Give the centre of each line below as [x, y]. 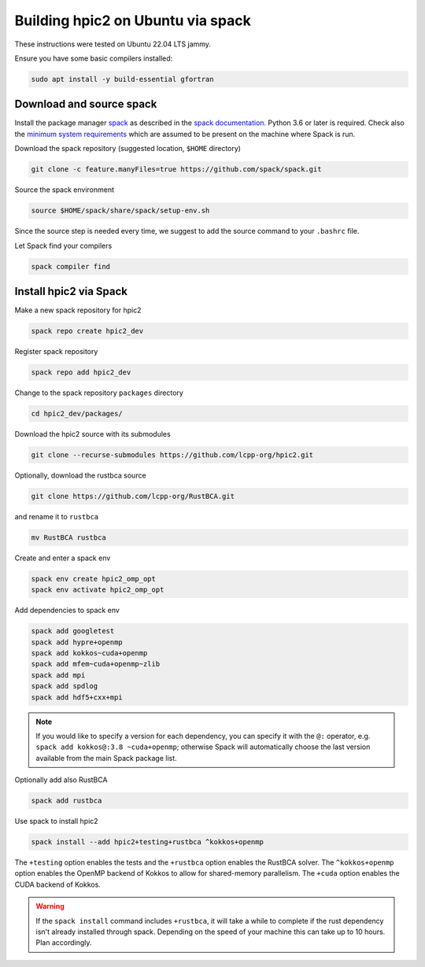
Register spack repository [56, 351]
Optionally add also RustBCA [61, 780]
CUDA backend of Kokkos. [58, 884]
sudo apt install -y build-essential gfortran [122, 79]
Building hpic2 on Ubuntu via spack [133, 20]
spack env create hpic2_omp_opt [94, 579]
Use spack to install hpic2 [56, 821]
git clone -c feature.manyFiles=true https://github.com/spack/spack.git [176, 170]
